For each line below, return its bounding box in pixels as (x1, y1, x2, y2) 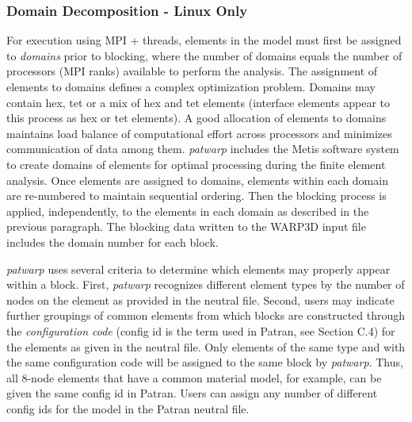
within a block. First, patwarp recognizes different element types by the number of (6, 276, 405, 293)
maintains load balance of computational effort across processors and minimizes (6, 125, 392, 141)
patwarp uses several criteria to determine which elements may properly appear (6, 260, 391, 277)
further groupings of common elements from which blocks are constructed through (6, 307, 406, 324)
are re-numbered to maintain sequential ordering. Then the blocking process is (6, 187, 387, 204)
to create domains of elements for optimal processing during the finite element (6, 155, 386, 172)
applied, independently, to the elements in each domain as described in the (6, 202, 369, 219)
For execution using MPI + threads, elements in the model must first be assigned (6, 32, 402, 48)
